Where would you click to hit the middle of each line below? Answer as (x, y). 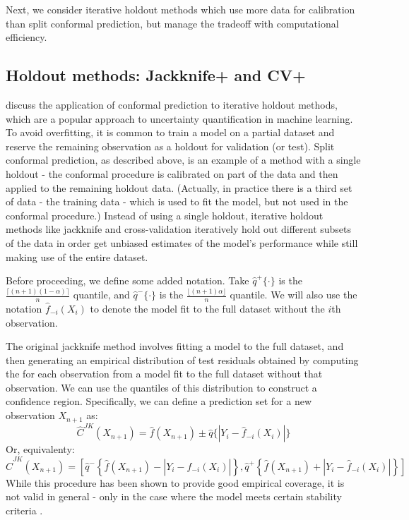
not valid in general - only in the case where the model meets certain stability (174, 496)
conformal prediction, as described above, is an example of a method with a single (183, 160)
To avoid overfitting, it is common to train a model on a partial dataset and (170, 132)
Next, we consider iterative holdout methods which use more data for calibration (180, 9)
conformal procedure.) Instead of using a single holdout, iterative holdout (165, 215)
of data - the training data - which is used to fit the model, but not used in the (177, 201)
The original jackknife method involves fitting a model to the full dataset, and (175, 346)
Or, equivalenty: (40, 449)
